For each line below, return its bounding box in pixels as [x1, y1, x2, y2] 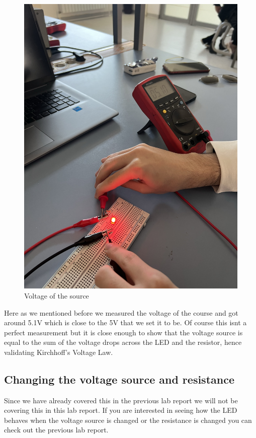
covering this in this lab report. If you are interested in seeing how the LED [4, 405, 237, 415]
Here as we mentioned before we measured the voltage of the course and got [4, 307, 238, 318]
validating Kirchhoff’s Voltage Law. [4, 346, 113, 357]
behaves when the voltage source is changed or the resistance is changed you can [4, 414, 252, 425]
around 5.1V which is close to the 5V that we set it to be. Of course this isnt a [4, 317, 247, 328]
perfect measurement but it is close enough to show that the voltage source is [4, 327, 243, 337]
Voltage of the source [24, 290, 89, 301]
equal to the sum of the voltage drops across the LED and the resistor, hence [4, 337, 242, 347]
